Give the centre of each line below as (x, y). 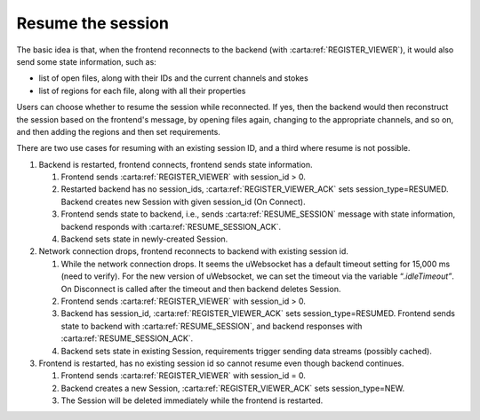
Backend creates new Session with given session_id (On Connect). (183, 202)
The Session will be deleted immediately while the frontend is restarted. (192, 400)
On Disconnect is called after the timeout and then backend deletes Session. (201, 289)
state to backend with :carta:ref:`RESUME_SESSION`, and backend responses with (212, 326)
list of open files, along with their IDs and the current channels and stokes (173, 78)
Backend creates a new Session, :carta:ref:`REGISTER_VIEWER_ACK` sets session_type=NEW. (233, 388)
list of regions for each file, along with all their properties (142, 91)
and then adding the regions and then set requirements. (119, 131)
